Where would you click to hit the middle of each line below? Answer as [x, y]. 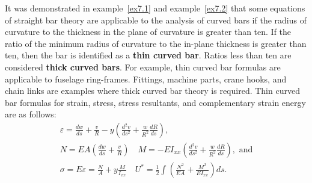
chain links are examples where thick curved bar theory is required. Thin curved [152, 91]
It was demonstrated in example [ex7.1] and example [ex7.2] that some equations [155, 8]
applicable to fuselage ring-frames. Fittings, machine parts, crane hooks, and [146, 79]
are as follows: [31, 114]
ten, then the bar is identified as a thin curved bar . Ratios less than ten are [148, 55]
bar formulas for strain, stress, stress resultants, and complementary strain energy [155, 102]
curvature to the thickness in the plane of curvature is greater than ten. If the [148, 32]
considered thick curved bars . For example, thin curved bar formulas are [143, 67]
